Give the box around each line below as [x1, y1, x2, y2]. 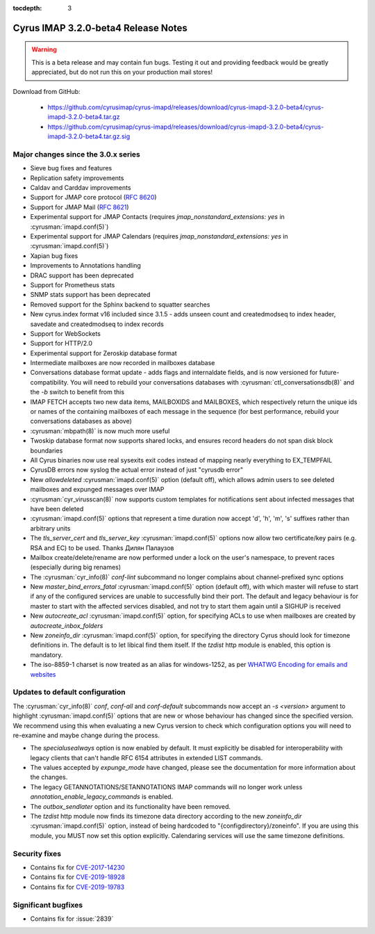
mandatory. [30, 650, 63, 659]
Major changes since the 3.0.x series [12, 150, 140, 159]
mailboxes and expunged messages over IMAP [30, 485, 165, 494]
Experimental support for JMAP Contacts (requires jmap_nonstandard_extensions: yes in [30, 213, 285, 221]
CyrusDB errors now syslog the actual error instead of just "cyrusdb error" [30, 466, 243, 474]
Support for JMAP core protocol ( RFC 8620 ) [30, 193, 157, 202]
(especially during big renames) [30, 563, 122, 572]
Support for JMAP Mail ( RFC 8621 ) [30, 202, 129, 211]
